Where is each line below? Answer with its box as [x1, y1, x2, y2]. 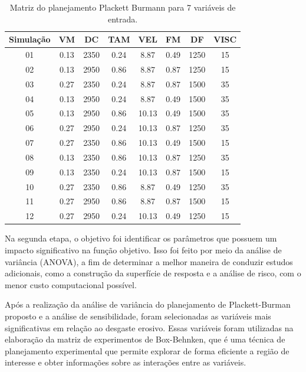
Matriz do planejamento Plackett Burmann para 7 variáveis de [9, 1, 236, 13]
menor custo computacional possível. [5, 278, 137, 291]
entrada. [107, 12, 138, 25]
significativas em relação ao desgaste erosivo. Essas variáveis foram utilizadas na [5, 321, 294, 334]
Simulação [9, 33, 51, 45]
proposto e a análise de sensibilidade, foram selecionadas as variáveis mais [5, 309, 271, 322]
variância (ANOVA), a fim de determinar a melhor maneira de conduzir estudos [5, 255, 293, 267]
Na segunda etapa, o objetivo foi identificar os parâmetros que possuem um [5, 232, 277, 244]
